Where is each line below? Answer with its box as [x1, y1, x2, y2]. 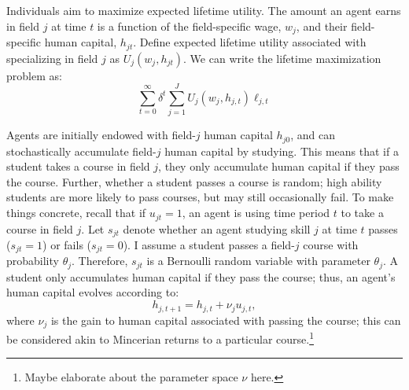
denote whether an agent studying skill [123, 220, 311, 237]
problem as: [6, 67, 62, 83]
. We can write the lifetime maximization [183, 50, 381, 66]
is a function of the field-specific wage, [97, 17, 282, 34]
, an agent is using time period [182, 204, 330, 221]
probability [6, 252, 59, 269]
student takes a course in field [6, 158, 150, 175]
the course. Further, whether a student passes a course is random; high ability [6, 173, 382, 189]
